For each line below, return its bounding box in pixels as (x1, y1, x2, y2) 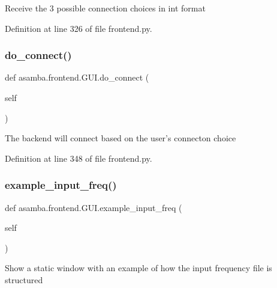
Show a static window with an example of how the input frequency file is (5, 262, 272, 274)
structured (5, 273, 43, 286)
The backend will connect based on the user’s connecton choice (5, 132, 236, 144)
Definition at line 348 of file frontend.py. (5, 152, 152, 164)
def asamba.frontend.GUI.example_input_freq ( (5, 201, 182, 213)
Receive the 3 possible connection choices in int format (5, 2, 206, 14)
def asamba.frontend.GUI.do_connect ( (5, 71, 149, 84)
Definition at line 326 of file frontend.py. (5, 22, 152, 34)
